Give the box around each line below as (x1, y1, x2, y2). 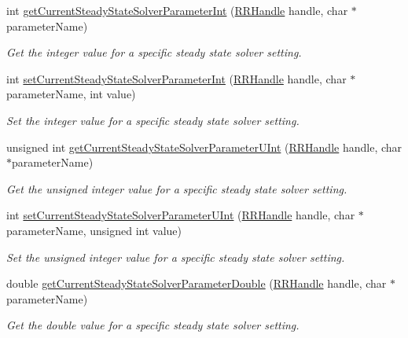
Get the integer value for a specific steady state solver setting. (6, 44, 302, 61)
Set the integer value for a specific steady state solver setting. (6, 112, 300, 128)
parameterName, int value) (6, 86, 136, 102)
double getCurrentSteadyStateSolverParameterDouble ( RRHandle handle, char (6, 275, 387, 292)
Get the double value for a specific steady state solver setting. (6, 317, 300, 333)
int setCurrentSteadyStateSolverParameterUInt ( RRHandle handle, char (6, 207, 355, 223)
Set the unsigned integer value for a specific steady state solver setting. (6, 248, 345, 265)
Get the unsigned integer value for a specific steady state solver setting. (6, 180, 347, 197)
